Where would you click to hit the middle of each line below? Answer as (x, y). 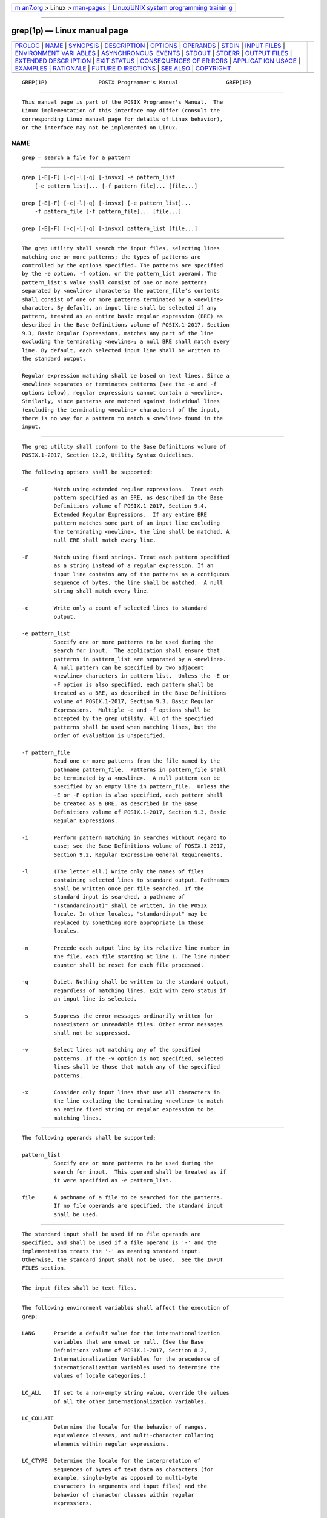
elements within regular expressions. (111, 1444)
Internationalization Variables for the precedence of (137, 1359)
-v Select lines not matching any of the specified (111, 1050)
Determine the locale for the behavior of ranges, (130, 1427)
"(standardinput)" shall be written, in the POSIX (130, 905)
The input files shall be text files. (80, 1288)
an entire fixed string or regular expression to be (134, 1109)
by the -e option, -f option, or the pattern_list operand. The (120, 274)
